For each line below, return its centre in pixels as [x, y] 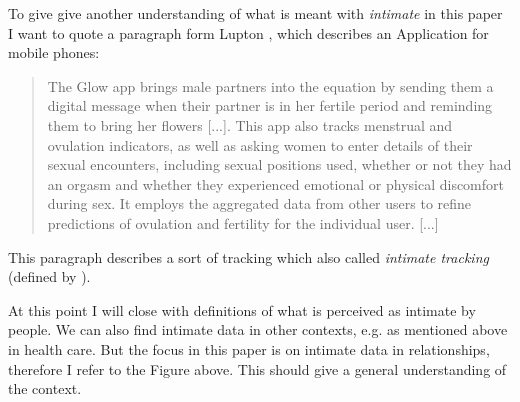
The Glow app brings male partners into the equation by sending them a [270, 85]
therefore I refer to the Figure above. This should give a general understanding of [257, 368]
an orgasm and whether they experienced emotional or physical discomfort [275, 183]
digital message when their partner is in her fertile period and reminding [270, 105]
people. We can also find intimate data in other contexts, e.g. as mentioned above [258, 329]
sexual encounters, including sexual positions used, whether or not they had [279, 164]
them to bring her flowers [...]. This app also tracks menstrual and [250, 124]
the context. [45, 388]
